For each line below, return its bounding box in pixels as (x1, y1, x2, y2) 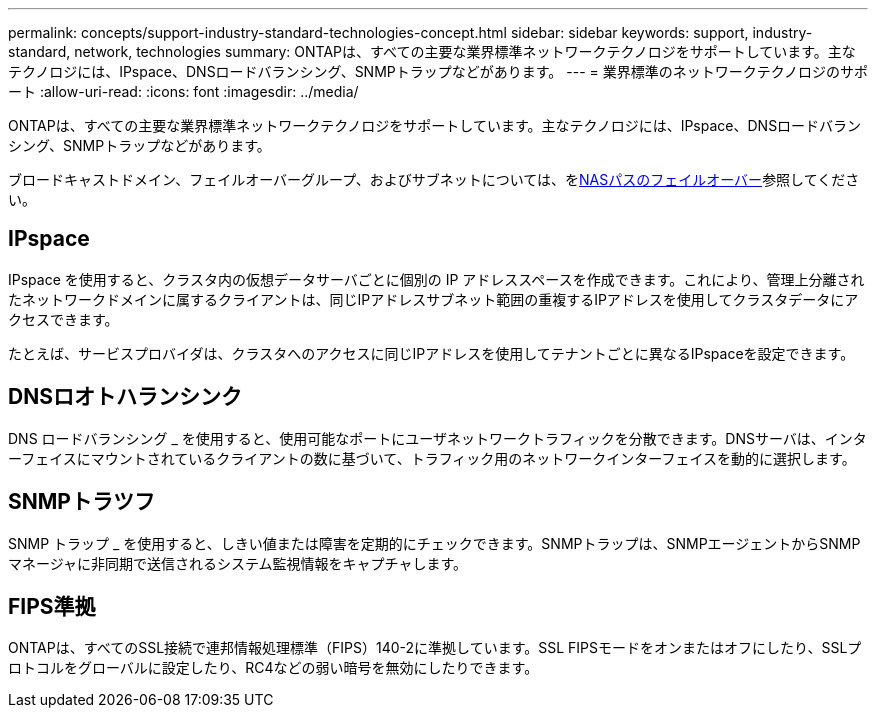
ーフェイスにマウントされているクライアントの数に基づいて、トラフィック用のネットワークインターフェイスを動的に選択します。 (8, 449, 856, 467)
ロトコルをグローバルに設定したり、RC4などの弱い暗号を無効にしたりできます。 (8, 659, 539, 677)
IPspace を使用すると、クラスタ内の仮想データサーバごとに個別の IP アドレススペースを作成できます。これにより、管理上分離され (8, 270, 865, 288)
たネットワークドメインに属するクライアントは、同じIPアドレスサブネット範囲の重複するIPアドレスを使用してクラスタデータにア (8, 290, 859, 308)
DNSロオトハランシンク (8, 384, 242, 410)
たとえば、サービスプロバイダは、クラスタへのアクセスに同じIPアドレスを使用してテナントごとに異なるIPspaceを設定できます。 (8, 344, 855, 362)
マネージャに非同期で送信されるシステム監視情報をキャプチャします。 (8, 554, 468, 572)
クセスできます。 (8, 310, 119, 328)
